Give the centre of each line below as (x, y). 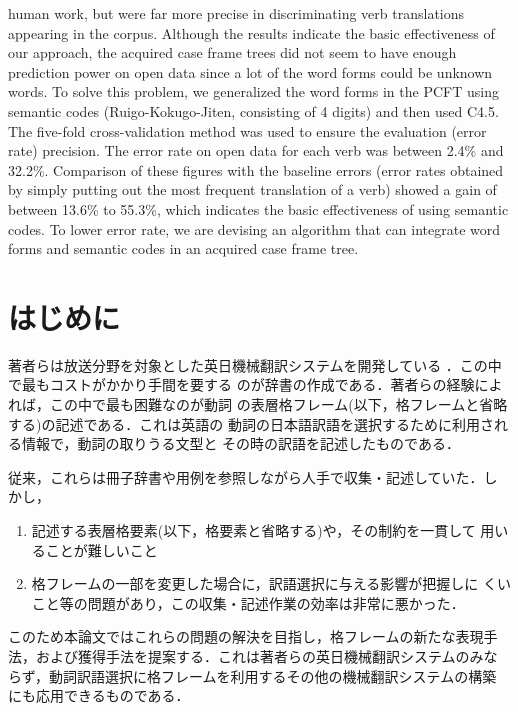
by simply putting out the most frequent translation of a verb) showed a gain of (252, 189)
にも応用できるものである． (99, 695)
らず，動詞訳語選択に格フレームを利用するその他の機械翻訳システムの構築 (252, 675)
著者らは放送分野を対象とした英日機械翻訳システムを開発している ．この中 (255, 364)
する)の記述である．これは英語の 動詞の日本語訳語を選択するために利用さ (251, 423)
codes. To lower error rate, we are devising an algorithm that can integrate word (254, 228)
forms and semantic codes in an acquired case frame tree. (183, 248)
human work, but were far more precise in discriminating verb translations (236, 13)
